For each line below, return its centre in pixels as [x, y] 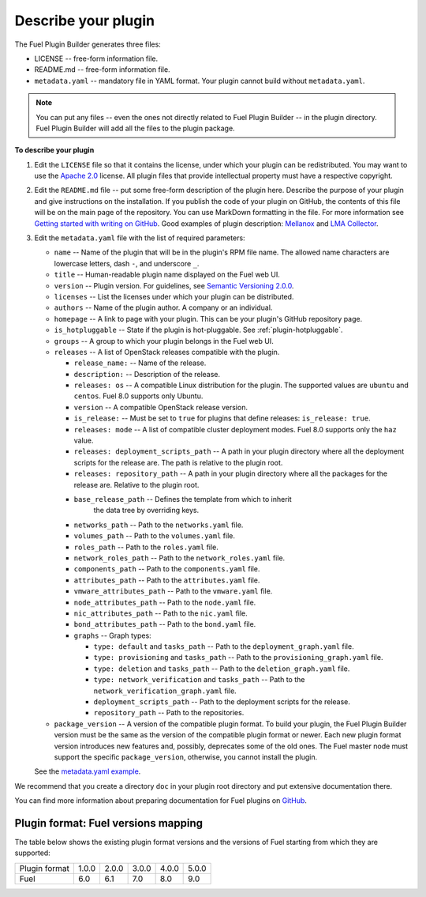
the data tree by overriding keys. [146, 511]
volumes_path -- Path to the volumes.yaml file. [155, 536]
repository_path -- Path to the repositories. [169, 713]
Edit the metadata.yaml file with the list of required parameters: [140, 238]
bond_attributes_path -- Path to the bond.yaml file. [165, 624]
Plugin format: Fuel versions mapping [109, 823]
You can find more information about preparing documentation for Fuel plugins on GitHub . [161, 801]
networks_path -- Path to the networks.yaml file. [159, 525]
